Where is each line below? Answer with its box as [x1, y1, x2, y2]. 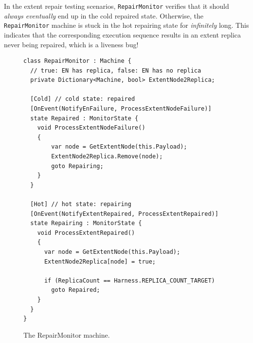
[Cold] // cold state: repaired [30, 95, 135, 103]
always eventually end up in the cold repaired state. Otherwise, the [4, 10, 203, 20]
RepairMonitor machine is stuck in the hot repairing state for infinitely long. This [4, 20, 249, 30]
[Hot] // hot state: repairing [30, 201, 131, 208]
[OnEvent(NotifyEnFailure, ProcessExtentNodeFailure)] [30, 105, 212, 113]
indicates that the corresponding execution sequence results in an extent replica [4, 29, 241, 39]
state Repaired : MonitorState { [30, 114, 139, 122]
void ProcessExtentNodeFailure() [37, 124, 145, 132]
